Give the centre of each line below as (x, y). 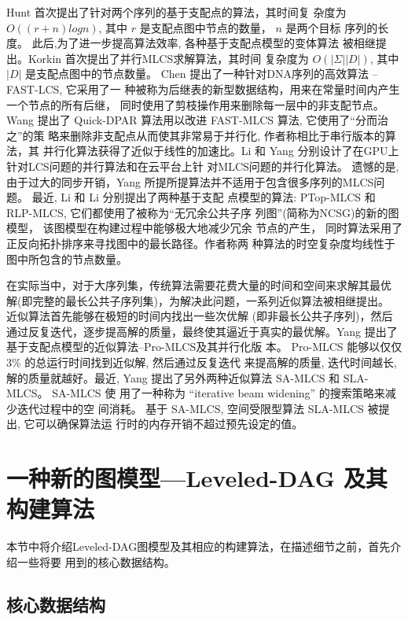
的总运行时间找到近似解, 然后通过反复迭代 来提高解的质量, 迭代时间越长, (211, 362)
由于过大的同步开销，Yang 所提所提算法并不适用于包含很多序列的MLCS (190, 181)
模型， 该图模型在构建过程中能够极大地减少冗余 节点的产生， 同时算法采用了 (204, 228)
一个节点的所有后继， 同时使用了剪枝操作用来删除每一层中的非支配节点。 (195, 104)
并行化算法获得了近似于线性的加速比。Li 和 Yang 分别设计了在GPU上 (221, 151)
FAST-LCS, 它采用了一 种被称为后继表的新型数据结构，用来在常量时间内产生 (203, 89)
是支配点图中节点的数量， (206, 27)
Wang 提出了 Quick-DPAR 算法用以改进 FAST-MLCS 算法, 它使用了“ (181, 120)
